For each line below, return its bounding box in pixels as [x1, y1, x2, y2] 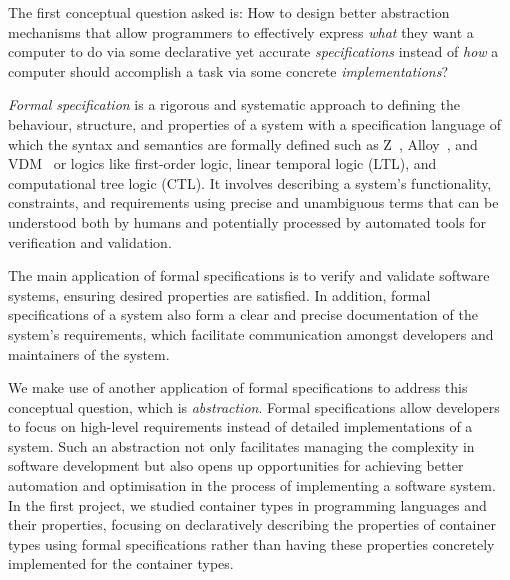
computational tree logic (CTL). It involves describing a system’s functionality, [8, 172, 492, 193]
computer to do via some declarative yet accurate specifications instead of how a [8, 41, 499, 62]
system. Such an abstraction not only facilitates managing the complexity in [8, 435, 475, 456]
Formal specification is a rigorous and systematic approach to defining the [8, 94, 460, 115]
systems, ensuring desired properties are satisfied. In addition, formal [8, 284, 431, 305]
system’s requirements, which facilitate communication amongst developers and [8, 323, 494, 344]
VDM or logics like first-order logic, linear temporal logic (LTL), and [8, 153, 437, 174]
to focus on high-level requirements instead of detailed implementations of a [8, 416, 473, 437]
